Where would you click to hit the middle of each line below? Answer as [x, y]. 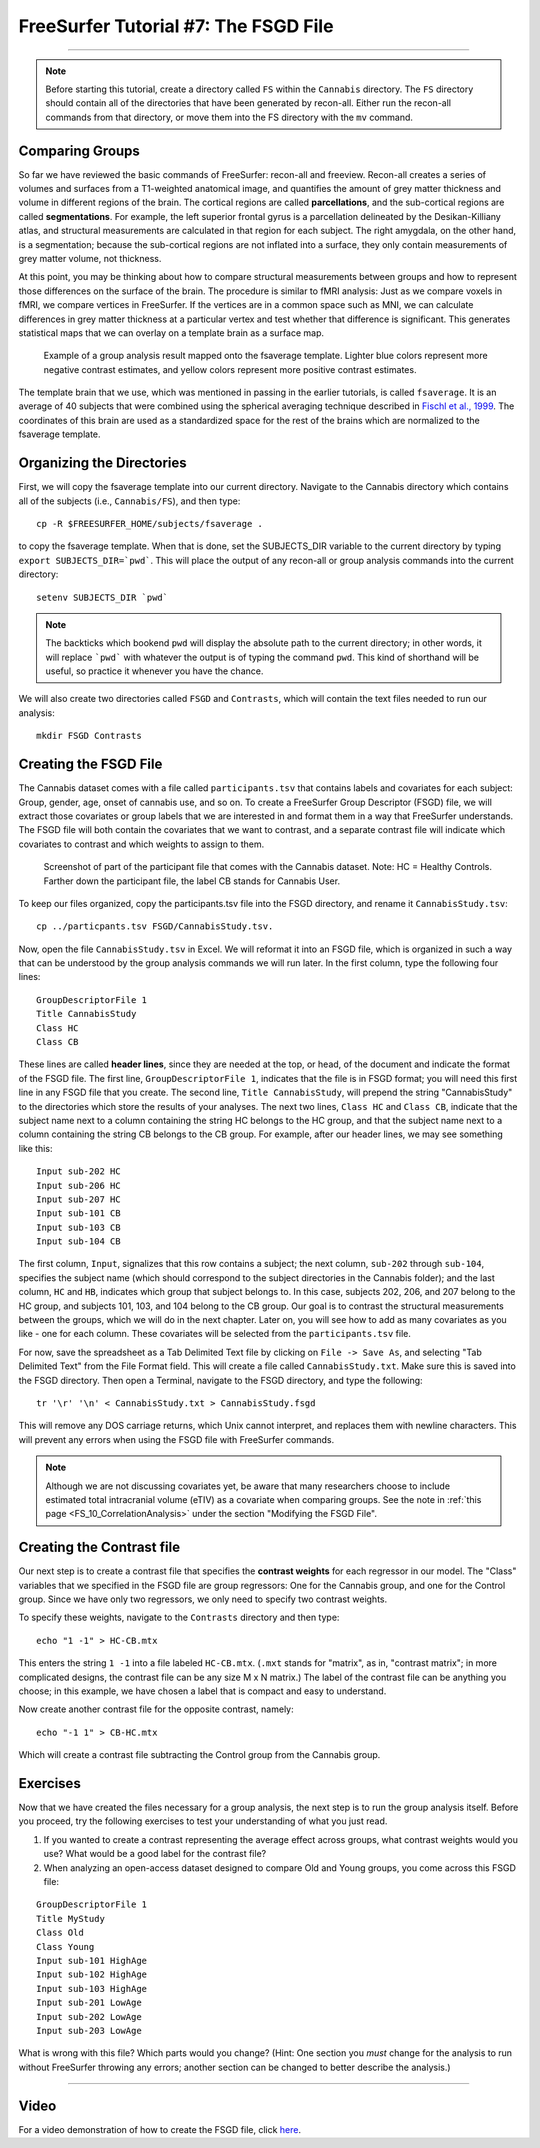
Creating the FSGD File [90, 764]
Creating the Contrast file [99, 1547]
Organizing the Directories [102, 463]
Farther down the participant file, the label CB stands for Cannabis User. [191, 881]
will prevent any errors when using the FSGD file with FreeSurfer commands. [176, 1439]
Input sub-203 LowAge [89, 2030]
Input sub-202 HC [78, 1171]
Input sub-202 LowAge [89, 2016]
